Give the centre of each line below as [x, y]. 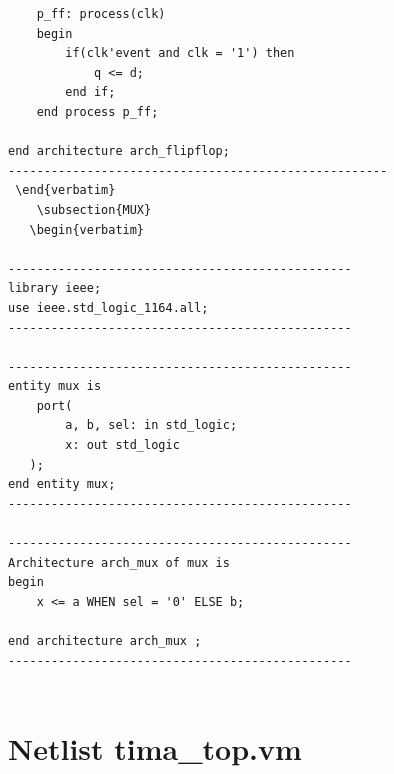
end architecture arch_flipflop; [119, 151]
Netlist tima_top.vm [155, 747]
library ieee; [55, 288]
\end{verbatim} [65, 190]
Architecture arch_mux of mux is [119, 562]
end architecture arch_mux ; [105, 641]
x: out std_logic [122, 445]
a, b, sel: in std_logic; [151, 425]
